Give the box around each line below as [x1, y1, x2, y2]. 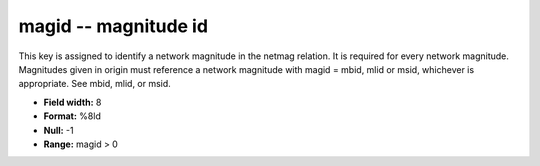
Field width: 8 [43, 96, 102, 108]
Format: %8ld [43, 110, 102, 122]
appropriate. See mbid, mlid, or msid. [18, 78, 172, 90]
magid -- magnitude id [18, 15, 209, 37]
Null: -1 [43, 124, 74, 136]
